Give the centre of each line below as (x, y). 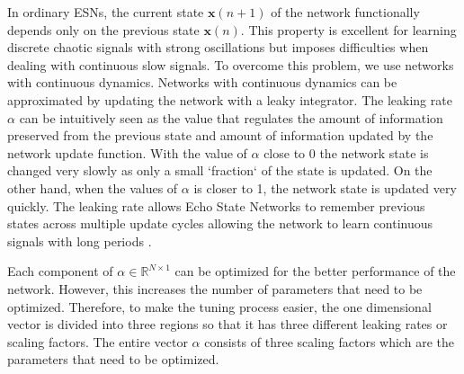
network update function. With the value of (127, 152)
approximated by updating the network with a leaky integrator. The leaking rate (230, 99)
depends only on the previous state (103, 29)
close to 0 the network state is (346, 152)
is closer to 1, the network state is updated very (325, 187)
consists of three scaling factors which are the (329, 341)
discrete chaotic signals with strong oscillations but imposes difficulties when (218, 47)
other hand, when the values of (93, 187)
